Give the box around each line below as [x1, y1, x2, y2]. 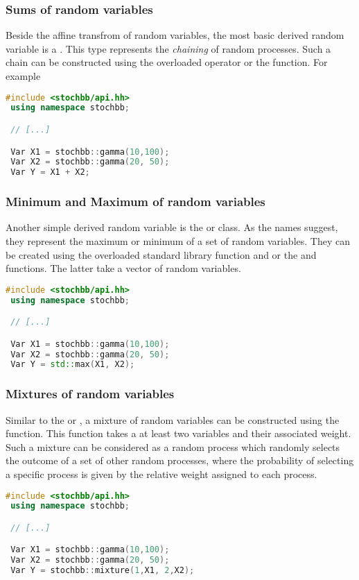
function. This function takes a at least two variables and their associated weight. [6, 426, 351, 441]
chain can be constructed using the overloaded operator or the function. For [6, 55, 328, 69]
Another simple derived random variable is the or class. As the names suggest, [6, 220, 338, 234]
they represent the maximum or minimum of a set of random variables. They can [6, 233, 350, 248]
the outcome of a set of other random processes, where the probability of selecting [6, 453, 354, 468]
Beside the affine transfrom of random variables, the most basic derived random [6, 28, 344, 42]
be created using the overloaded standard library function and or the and [6, 247, 317, 262]
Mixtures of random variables [6, 385, 175, 402]
